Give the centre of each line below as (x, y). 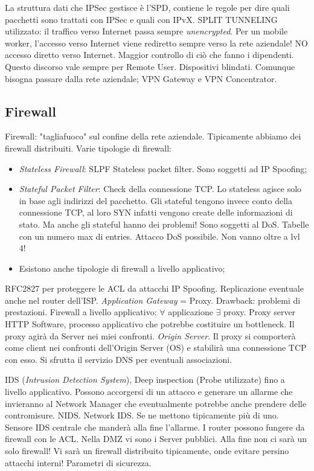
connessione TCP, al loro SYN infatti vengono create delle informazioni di (156, 212)
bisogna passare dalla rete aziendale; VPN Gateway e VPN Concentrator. (141, 78)
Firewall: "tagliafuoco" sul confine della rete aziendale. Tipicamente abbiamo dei (153, 136)
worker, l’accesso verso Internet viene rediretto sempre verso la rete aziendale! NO (156, 43)
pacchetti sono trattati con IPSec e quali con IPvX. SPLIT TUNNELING (141, 19)
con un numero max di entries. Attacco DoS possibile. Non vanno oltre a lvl (159, 236)
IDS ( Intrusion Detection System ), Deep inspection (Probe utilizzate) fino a (145, 380)
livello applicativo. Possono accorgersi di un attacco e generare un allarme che (149, 392)
